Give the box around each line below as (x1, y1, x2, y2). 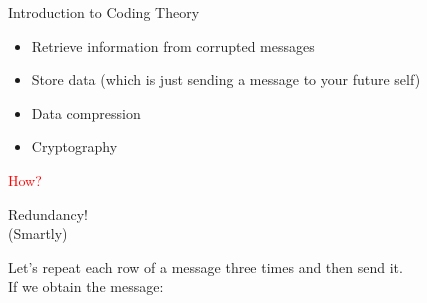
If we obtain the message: (8, 276, 164, 297)
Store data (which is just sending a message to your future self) (31, 69, 421, 90)
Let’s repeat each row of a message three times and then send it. (8, 256, 403, 277)
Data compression (31, 102, 141, 123)
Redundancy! (8, 203, 88, 224)
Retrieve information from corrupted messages (31, 35, 315, 56)
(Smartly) (8, 223, 68, 244)
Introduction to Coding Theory (8, 2, 200, 22)
